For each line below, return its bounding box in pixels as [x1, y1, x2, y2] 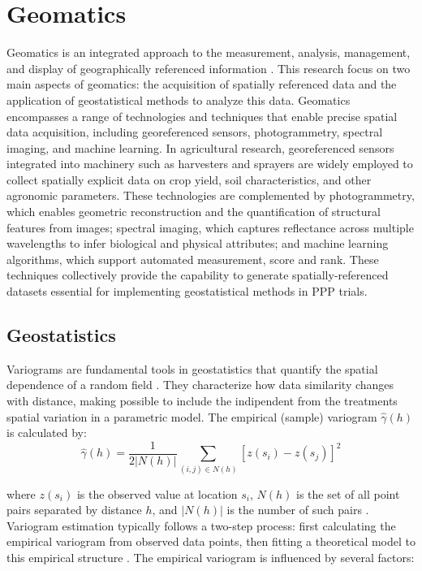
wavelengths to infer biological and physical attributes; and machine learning [6, 235, 389, 252]
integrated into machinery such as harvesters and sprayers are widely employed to [6, 155, 413, 172]
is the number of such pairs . [226, 501, 369, 518]
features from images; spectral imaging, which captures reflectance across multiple [6, 218, 414, 236]
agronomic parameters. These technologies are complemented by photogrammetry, [6, 187, 415, 204]
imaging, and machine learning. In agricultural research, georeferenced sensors [6, 139, 394, 156]
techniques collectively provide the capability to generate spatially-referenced [6, 266, 389, 283]
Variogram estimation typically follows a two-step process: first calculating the [6, 517, 396, 534]
